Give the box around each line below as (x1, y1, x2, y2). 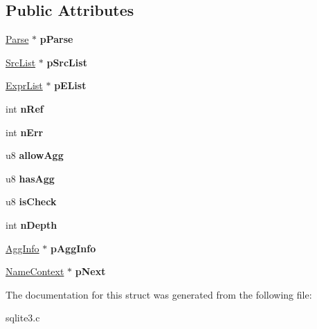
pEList (54, 78, 87, 93)
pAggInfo (50, 241, 96, 255)
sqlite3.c (6, 310, 40, 325)
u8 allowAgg (6, 148, 64, 162)
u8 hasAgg (6, 171, 55, 185)
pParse (39, 32, 73, 46)
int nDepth (6, 217, 57, 232)
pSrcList (46, 55, 87, 69)
